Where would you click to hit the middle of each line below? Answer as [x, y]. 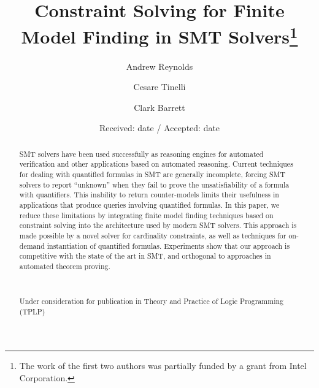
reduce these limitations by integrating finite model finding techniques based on [146, 215]
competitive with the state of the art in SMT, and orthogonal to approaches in [145, 256]
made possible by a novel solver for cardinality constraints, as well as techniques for [153, 236]
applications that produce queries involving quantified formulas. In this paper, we [149, 205]
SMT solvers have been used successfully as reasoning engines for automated [141, 154]
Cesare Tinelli [159, 87]
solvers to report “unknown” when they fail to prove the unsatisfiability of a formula [154, 184]
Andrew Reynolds [159, 66]
